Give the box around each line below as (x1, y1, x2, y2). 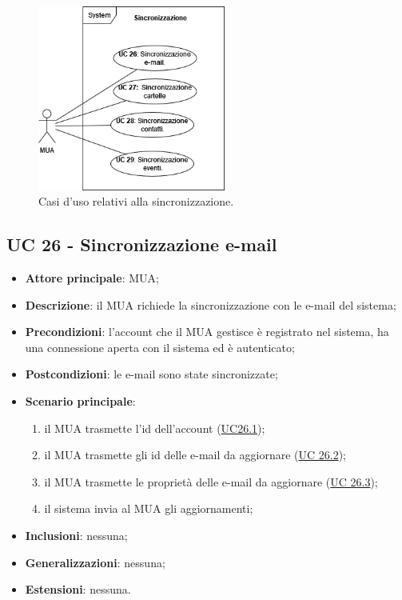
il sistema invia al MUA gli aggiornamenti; (44, 500, 253, 517)
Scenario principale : (25, 393, 136, 410)
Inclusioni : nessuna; (25, 527, 128, 544)
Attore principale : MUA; (25, 270, 159, 286)
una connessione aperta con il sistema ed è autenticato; (25, 338, 295, 355)
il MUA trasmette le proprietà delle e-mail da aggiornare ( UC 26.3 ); (44, 473, 378, 490)
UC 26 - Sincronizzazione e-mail (6, 232, 277, 257)
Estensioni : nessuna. (25, 581, 131, 598)
